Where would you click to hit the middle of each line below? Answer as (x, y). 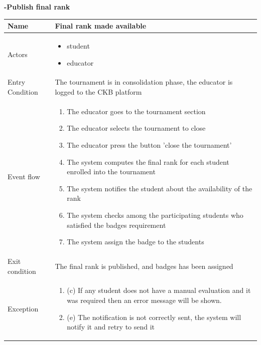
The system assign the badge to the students (136, 242)
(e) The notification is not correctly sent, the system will (154, 317)
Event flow (24, 176)
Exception (23, 308)
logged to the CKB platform (98, 91)
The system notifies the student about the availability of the (160, 188)
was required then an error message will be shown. (144, 300)
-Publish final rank (37, 7)
